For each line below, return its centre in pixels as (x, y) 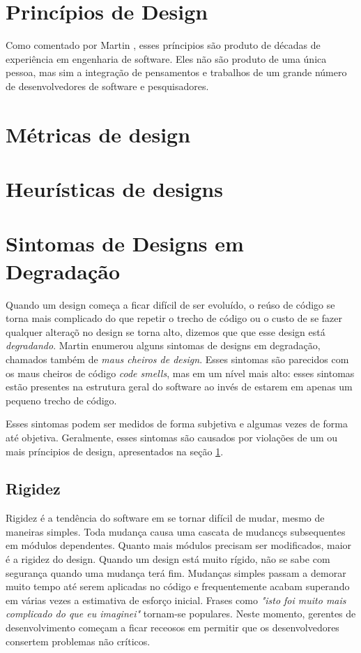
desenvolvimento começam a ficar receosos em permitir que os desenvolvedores (172, 628)
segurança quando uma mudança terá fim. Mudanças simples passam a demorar (176, 572)
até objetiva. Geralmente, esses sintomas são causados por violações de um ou (172, 437)
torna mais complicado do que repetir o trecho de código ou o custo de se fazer (174, 318)
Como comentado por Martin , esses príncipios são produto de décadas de (163, 45)
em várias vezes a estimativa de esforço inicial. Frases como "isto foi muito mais (176, 600)
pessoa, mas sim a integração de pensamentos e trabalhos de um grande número (176, 72)
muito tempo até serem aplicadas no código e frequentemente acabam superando (178, 586)
